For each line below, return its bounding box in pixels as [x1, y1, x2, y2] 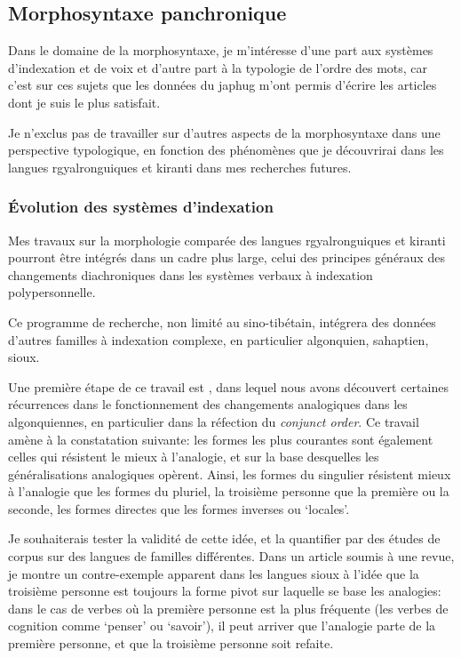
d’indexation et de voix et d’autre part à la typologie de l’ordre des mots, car [8, 58, 428, 76]
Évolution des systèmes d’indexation [8, 196, 274, 218]
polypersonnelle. [8, 283, 96, 301]
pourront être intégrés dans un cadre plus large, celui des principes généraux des [8, 248, 445, 267]
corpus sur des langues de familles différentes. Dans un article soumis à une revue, [8, 547, 455, 566]
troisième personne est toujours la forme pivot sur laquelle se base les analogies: [8, 582, 441, 600]
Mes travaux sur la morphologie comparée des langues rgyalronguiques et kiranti [8, 230, 446, 249]
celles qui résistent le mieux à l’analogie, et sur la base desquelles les [8, 447, 379, 466]
